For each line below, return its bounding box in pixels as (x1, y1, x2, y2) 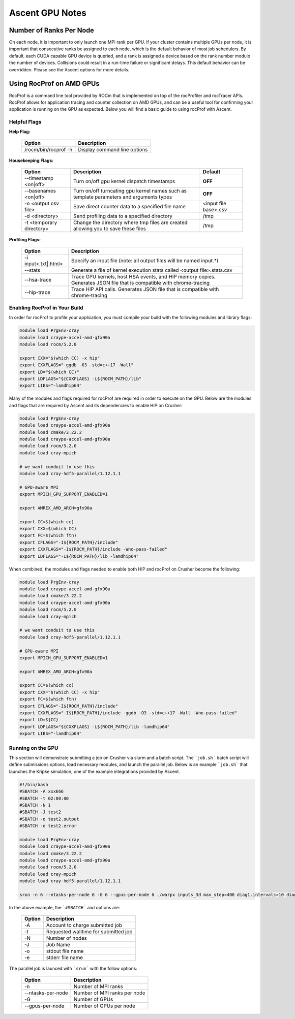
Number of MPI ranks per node (73, 989, 146, 996)
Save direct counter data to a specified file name (73, 203, 186, 210)
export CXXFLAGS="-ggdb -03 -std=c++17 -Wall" (19, 362, 134, 368)
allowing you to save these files (73, 225, 146, 232)
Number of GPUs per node (73, 1002, 135, 1009)
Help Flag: (9, 128, 30, 135)
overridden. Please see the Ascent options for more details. (9, 66, 130, 72)
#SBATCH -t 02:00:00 (19, 796, 69, 801)
